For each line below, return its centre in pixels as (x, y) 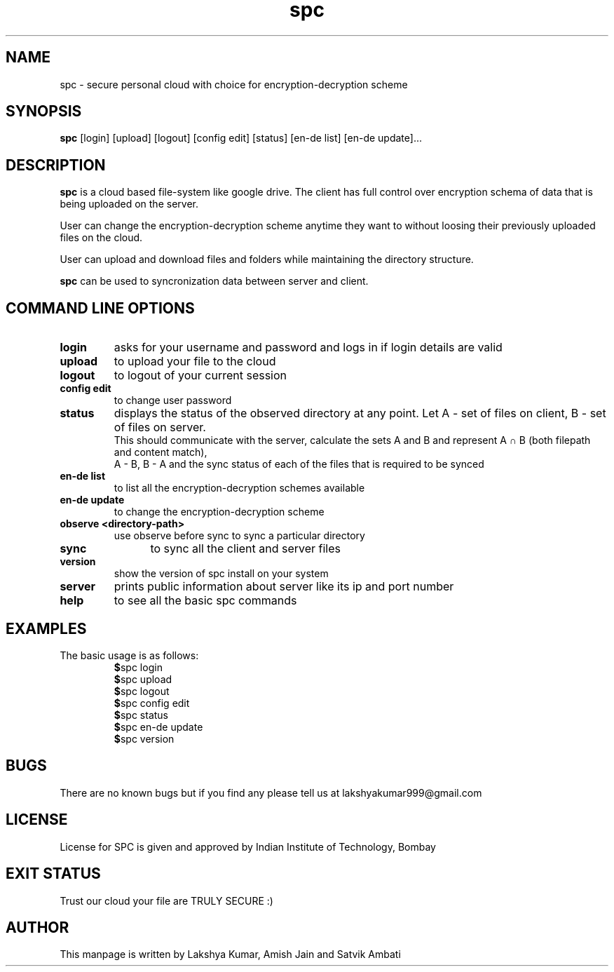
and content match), (161, 452)
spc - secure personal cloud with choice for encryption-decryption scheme (234, 84)
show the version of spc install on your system (221, 574)
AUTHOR (37, 927)
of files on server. (160, 427)
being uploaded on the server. (129, 204)
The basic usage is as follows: (129, 655)
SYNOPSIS (44, 112)
